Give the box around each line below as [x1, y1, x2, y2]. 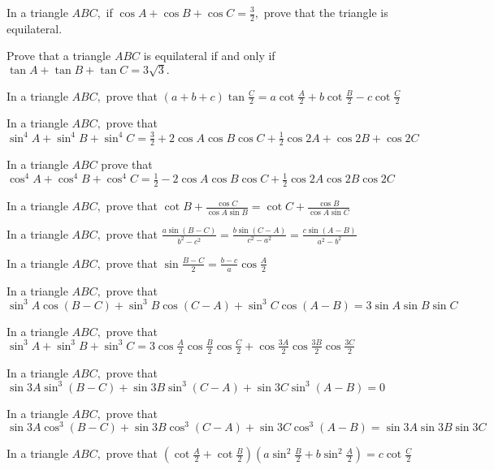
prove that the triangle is [263, 4, 388, 20]
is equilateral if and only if [143, 47, 275, 64]
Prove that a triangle [6, 47, 111, 64]
